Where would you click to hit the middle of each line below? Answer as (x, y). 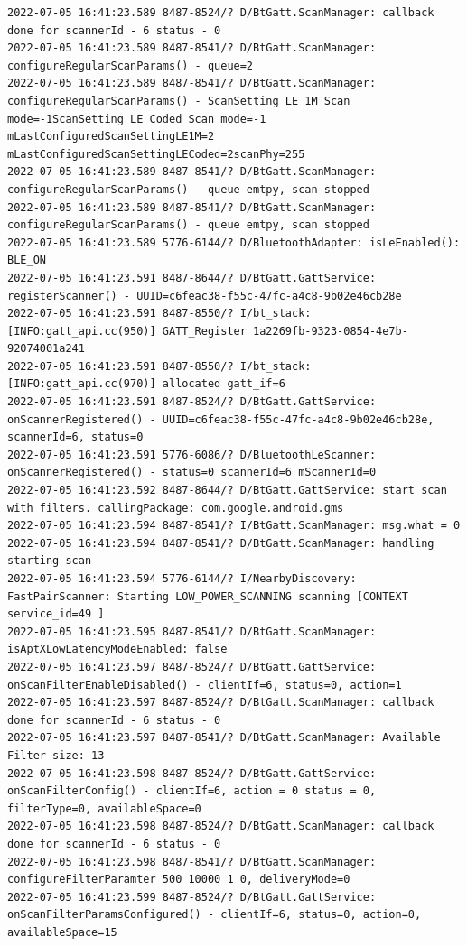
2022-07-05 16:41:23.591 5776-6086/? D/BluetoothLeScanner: (192, 454)
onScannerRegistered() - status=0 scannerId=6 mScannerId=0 (192, 473)
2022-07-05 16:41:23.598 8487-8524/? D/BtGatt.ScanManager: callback (221, 826)
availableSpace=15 (62, 932)
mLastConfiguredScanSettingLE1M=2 (111, 137)
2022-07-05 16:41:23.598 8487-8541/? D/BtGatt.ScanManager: (192, 862)
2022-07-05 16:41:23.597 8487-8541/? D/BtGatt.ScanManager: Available (224, 738)
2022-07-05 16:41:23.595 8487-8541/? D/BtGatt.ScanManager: (192, 631)
